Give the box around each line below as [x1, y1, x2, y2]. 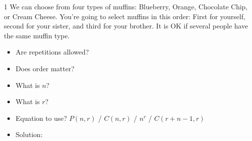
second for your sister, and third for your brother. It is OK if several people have [4, 21, 248, 31]
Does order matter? [15, 63, 74, 73]
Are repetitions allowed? [15, 47, 89, 57]
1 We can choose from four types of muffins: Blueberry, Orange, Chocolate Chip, [4, 1, 248, 11]
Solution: [15, 129, 43, 140]
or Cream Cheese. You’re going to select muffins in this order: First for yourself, [4, 11, 246, 21]
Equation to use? [15, 113, 67, 123]
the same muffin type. [4, 30, 70, 40]
